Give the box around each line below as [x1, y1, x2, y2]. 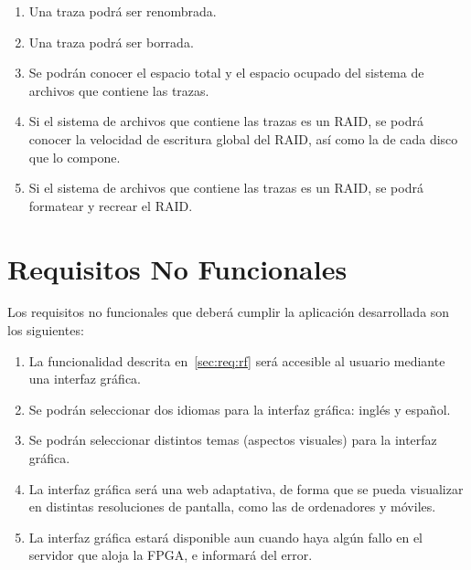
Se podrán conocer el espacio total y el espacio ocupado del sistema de [28, 63, 424, 82]
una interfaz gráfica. [28, 369, 142, 388]
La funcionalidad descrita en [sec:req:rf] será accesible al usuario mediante [28, 351, 445, 370]
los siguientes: [7, 321, 84, 340]
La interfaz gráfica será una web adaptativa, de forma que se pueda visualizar [28, 479, 464, 498]
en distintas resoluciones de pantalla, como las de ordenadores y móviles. [28, 497, 436, 516]
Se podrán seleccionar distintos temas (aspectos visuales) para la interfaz [28, 430, 437, 449]
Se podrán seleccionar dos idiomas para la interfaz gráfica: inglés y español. [28, 399, 451, 418]
